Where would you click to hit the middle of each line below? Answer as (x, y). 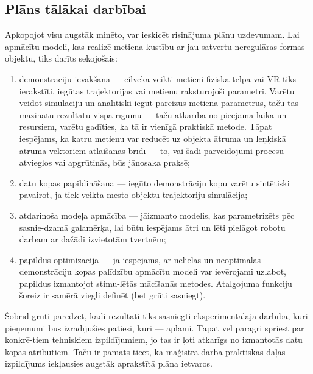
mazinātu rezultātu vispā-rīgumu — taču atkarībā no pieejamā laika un (153, 114)
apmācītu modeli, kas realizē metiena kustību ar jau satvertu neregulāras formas (155, 46)
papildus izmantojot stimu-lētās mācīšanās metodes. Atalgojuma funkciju (156, 283)
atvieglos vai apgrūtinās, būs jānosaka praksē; (104, 162)
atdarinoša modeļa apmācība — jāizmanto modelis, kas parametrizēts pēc (157, 215)
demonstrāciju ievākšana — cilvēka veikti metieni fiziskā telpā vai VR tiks (158, 78)
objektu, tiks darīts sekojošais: (61, 58)
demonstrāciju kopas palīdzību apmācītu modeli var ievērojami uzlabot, (153, 271)
